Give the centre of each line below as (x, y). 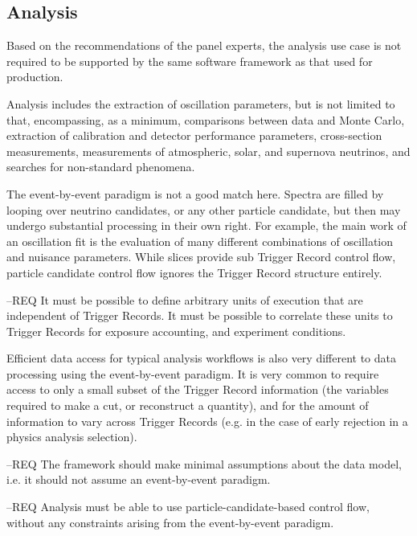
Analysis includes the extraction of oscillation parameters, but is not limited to (201, 103)
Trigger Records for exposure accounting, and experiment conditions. (176, 331)
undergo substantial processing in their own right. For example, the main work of (206, 225)
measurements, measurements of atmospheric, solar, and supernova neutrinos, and (208, 151)
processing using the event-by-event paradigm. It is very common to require (193, 373)
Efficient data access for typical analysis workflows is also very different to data (202, 358)
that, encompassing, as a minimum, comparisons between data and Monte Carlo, (206, 119)
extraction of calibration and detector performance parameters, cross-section (194, 135)
